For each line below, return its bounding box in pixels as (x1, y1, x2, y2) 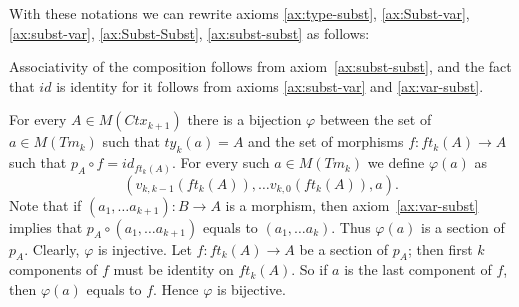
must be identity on (113, 259, 234, 280)
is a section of (421, 216, 505, 237)
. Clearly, (24, 238, 80, 259)
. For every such (172, 152, 270, 173)
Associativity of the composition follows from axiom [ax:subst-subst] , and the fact (9, 56, 512, 77)
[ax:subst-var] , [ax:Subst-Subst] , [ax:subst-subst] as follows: (9, 22, 370, 43)
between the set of (319, 109, 432, 130)
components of (9, 259, 98, 280)
